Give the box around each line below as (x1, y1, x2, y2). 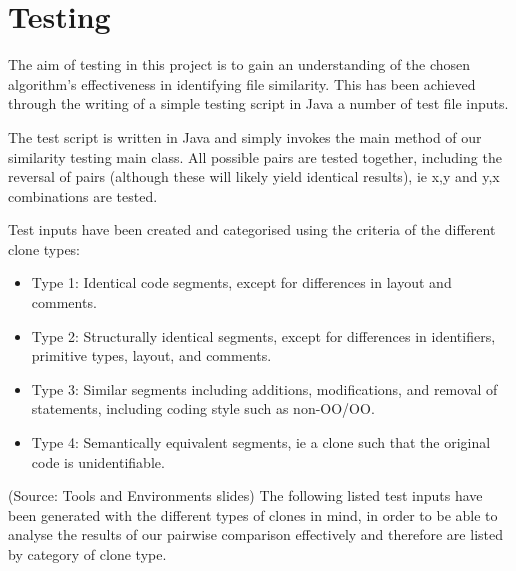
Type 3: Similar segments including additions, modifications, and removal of (31, 378, 498, 399)
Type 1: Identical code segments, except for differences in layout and (31, 272, 452, 293)
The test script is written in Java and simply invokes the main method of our (8, 126, 482, 147)
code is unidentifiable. (31, 451, 165, 472)
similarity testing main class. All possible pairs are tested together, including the (8, 146, 502, 167)
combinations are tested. (8, 185, 158, 206)
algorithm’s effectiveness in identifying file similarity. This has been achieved (8, 73, 476, 94)
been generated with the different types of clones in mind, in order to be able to (8, 504, 498, 525)
